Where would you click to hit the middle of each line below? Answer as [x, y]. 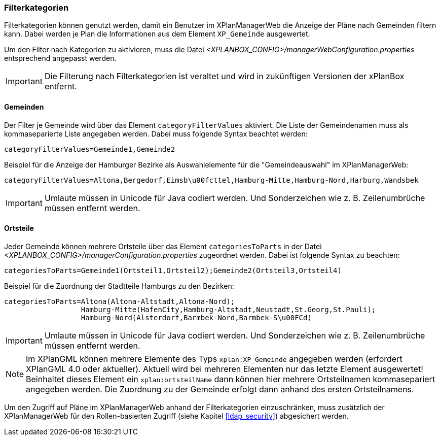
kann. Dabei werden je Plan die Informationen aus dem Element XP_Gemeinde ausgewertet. [157, 34]
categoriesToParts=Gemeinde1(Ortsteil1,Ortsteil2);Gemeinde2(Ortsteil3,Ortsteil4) [173, 270]
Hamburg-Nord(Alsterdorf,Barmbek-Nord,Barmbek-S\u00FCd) [196, 317]
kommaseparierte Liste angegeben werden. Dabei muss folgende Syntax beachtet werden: [156, 133]
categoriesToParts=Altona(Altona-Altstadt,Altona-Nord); [120, 301]
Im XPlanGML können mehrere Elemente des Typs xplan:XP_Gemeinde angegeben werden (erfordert [214, 359]
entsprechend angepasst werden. [60, 58]
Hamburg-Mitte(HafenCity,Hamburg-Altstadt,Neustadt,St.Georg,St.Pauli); [228, 309]
